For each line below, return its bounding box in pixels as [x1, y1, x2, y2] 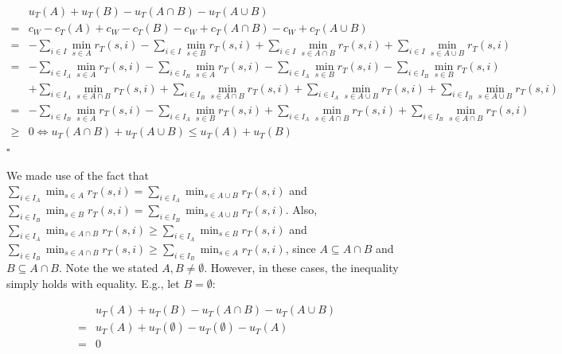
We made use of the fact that [6, 166, 149, 183]
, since [285, 239, 316, 256]
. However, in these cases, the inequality [204, 259, 399, 276]
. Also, [285, 201, 318, 218]
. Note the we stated [59, 259, 158, 276]
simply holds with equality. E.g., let [6, 274, 180, 291]
